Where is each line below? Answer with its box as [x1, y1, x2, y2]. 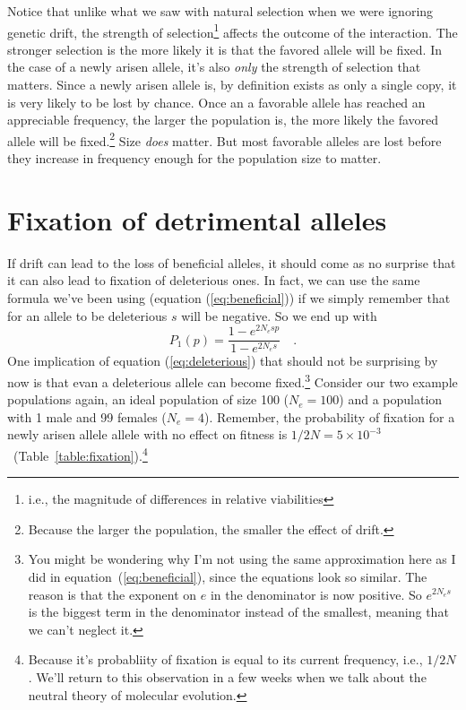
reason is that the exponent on [28, 584, 197, 603]
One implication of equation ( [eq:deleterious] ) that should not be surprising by [7, 351, 438, 370]
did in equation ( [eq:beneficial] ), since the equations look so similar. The [28, 567, 427, 585]
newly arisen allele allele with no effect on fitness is [7, 425, 288, 444]
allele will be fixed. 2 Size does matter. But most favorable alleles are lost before [7, 128, 442, 150]
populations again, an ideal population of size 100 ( [7, 390, 289, 409]
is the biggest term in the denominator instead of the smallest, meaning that [28, 602, 449, 621]
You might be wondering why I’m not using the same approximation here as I [28, 550, 456, 568]
